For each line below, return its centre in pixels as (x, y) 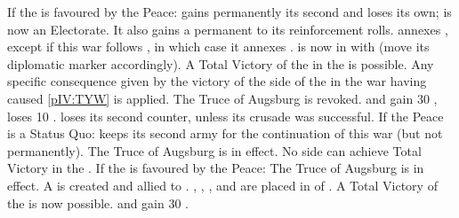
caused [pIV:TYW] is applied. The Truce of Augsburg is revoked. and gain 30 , (222, 98)
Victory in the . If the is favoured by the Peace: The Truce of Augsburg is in (216, 168)
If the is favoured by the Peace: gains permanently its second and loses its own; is (229, 12)
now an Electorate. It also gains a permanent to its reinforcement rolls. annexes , (228, 29)
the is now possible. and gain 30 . (98, 202)
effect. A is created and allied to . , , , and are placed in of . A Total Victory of (222, 185)
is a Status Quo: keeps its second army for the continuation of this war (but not (225, 133)
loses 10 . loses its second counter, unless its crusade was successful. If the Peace (225, 116)
